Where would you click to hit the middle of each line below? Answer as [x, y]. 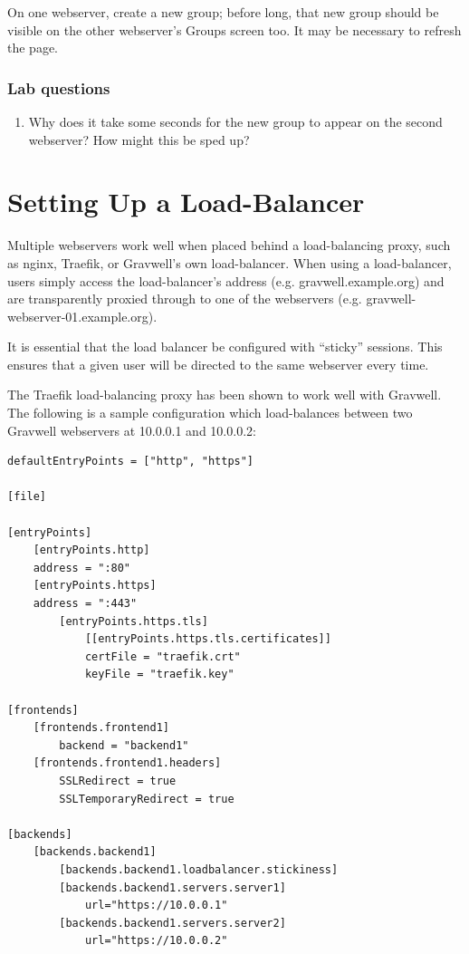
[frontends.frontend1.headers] [127, 763]
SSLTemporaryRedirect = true [147, 799]
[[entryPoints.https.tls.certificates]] [208, 639]
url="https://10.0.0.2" [156, 941]
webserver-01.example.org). [82, 316]
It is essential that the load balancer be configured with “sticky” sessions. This [225, 347]
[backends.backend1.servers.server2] [172, 923]
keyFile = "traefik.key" [159, 675]
